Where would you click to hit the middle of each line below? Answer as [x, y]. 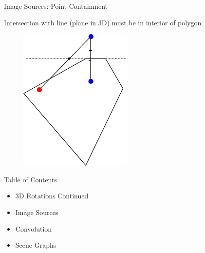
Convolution [34, 228]
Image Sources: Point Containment [56, 6]
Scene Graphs [36, 245]
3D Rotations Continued [52, 196]
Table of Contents [30, 179]
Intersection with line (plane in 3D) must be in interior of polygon [103, 22]
